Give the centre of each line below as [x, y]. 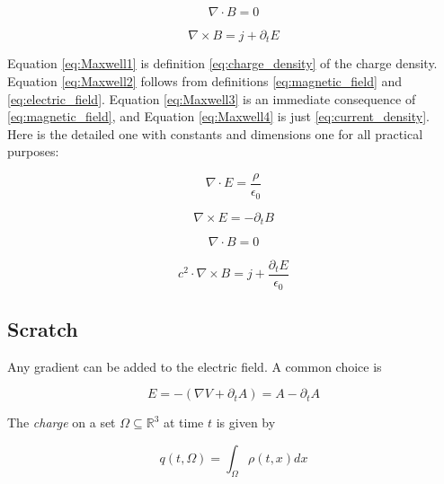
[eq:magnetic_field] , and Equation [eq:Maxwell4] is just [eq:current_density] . [218, 116]
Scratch [43, 328]
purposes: [33, 151]
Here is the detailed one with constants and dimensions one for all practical [215, 133]
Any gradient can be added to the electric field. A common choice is [195, 366]
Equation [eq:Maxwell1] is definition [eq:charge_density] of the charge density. [222, 63]
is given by [246, 422]
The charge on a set [62, 422]
